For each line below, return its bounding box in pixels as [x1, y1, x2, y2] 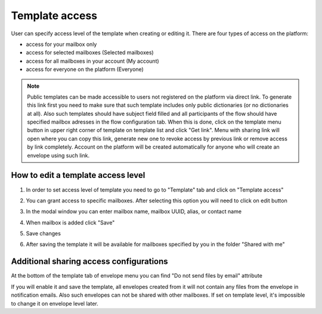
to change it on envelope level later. [11, 300, 98, 307]
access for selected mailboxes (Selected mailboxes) [26, 49, 154, 56]
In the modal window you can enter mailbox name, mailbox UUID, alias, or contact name [26, 208, 241, 215]
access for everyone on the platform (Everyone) [26, 66, 144, 73]
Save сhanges [26, 230, 61, 237]
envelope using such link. [27, 152, 89, 159]
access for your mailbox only [26, 41, 97, 48]
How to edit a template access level [11, 170, 145, 180]
